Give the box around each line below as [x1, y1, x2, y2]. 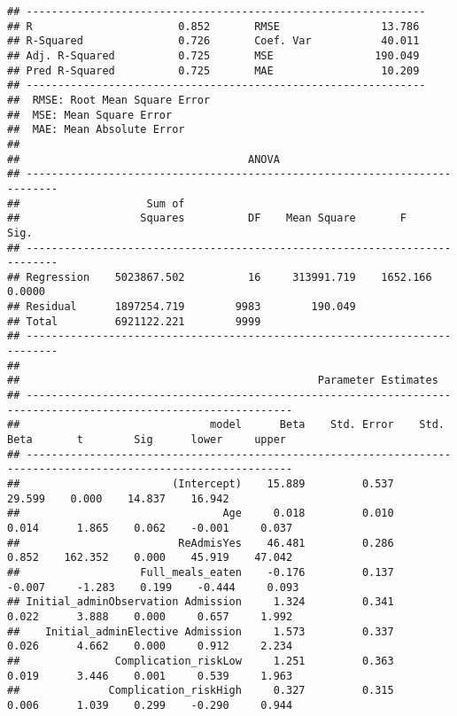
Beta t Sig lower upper [7, 433, 286, 447]
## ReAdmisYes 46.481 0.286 [7, 536, 394, 549]
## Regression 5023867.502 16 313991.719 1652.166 [7, 270, 432, 284]
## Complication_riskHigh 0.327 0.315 [7, 684, 394, 697]
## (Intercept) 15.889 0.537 [7, 478, 394, 490]
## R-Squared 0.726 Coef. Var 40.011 [7, 35, 420, 48]
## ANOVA [7, 152, 280, 166]
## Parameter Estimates [7, 374, 438, 387]
